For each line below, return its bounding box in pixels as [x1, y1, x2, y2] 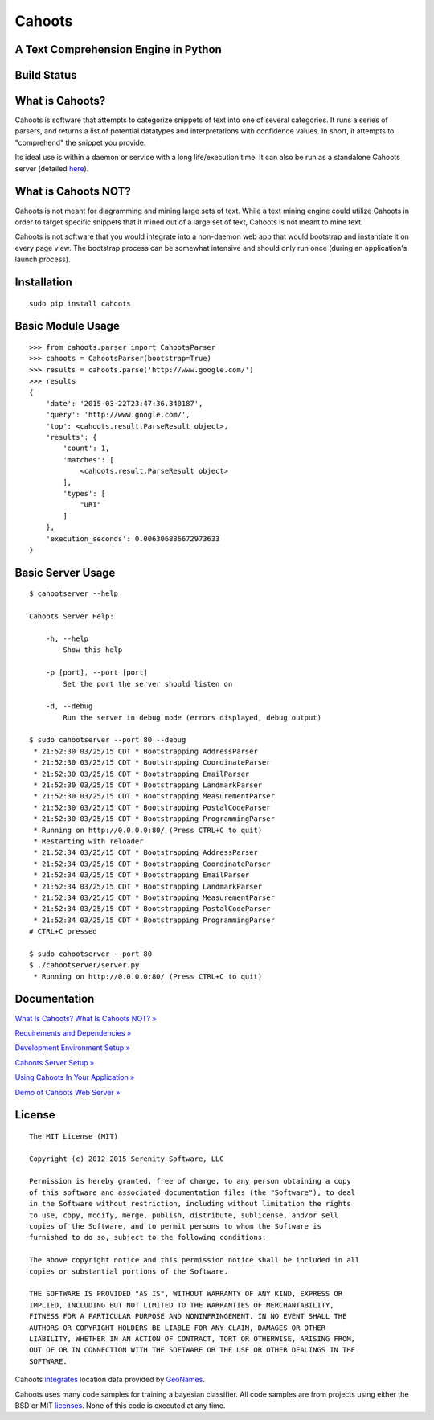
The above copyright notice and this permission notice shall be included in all [29, 1255, 360, 1265]
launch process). [14, 254, 72, 265]
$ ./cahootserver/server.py [29, 961, 140, 970]
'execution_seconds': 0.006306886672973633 [45, 534, 220, 543]
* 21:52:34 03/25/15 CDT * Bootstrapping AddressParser [33, 848, 259, 857]
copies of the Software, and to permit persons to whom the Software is [29, 1222, 321, 1231]
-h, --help [45, 634, 89, 643]
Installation [14, 275, 72, 289]
